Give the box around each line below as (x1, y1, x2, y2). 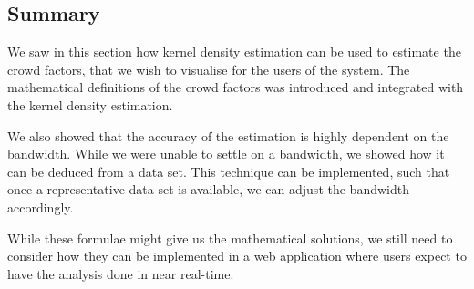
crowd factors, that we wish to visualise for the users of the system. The (7, 59, 410, 78)
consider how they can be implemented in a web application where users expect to (7, 246, 467, 265)
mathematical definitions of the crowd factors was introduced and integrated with (7, 77, 464, 97)
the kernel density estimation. (7, 95, 173, 114)
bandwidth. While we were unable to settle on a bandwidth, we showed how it (7, 144, 445, 163)
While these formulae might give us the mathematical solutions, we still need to (7, 228, 453, 247)
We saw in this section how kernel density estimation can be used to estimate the (7, 42, 461, 61)
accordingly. (7, 197, 74, 216)
